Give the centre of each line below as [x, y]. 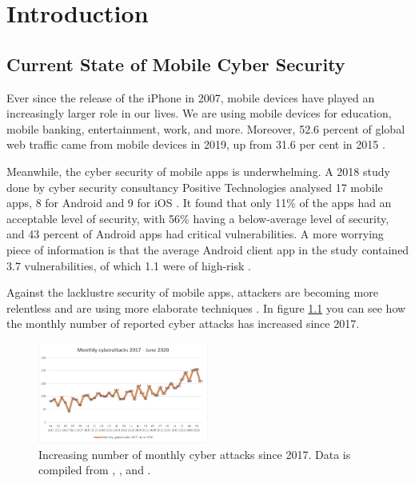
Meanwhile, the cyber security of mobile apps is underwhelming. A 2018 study [198, 171]
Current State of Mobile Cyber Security [176, 64]
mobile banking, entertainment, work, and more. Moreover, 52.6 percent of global [206, 128]
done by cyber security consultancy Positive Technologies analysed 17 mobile [195, 187]
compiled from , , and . [95, 470]
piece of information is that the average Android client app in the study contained [208, 249]
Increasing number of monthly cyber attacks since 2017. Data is [195, 454]
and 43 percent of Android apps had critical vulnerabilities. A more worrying [195, 234]
